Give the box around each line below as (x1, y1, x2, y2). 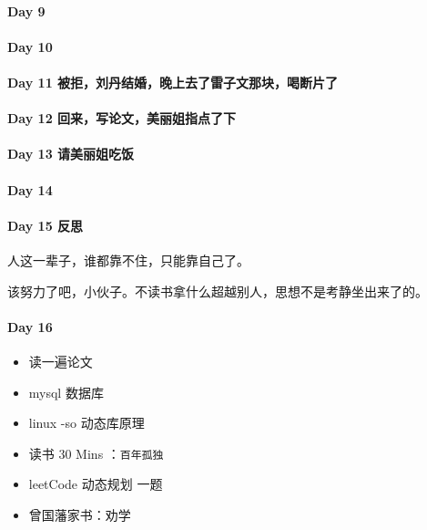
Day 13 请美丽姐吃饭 (7, 144, 135, 163)
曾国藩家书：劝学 (28, 504, 131, 524)
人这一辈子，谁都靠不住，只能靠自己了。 (7, 250, 249, 269)
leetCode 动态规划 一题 (28, 474, 163, 494)
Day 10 (7, 36, 53, 56)
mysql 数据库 (28, 382, 104, 401)
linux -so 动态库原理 (28, 413, 145, 432)
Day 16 (7, 317, 53, 336)
